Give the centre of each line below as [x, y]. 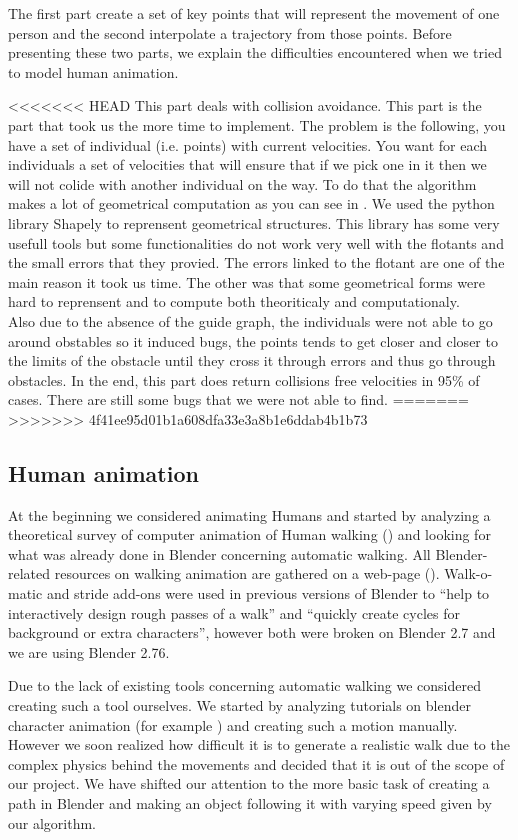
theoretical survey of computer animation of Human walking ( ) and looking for [249, 534]
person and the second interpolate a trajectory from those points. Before [230, 32]
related [29, 573]
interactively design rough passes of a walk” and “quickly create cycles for [234, 612]
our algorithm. [52, 822]
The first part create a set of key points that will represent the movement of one [254, 13]
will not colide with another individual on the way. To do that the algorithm [242, 183]
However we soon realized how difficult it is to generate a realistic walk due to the [259, 744]
